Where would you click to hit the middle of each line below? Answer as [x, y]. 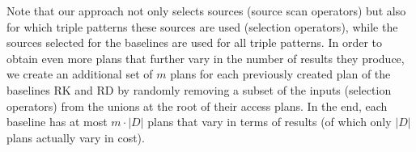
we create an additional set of [80, 74]
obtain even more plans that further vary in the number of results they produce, [206, 58]
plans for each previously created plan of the [280, 74]
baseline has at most [57, 122]
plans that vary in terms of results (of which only [270, 122]
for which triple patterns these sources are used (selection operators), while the [202, 26]
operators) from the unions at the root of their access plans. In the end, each [197, 106]
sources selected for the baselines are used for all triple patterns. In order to [194, 42]
